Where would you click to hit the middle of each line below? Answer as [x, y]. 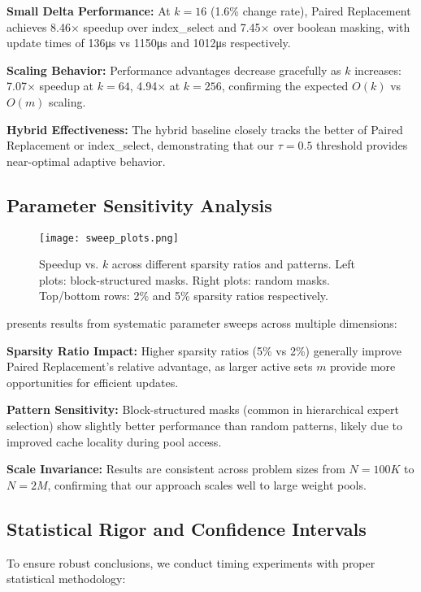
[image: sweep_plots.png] [109, 238]
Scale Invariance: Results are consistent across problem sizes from [176, 469]
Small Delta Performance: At [89, 11]
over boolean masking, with [342, 26]
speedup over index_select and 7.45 [172, 26]
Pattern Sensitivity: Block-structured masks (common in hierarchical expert [203, 409]
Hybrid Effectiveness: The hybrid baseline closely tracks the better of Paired [205, 129]
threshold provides [362, 145]
